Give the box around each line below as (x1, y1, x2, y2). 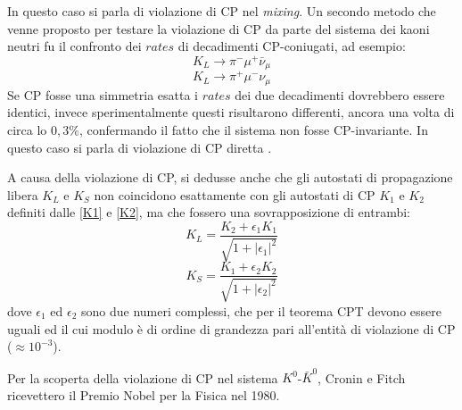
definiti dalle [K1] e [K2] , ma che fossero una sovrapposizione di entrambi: (7, 203, 410, 222)
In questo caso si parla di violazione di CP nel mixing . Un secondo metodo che (7, 2, 436, 20)
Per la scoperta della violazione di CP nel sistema (7, 368, 278, 387)
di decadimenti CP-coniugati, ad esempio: (177, 37, 406, 55)
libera (7, 185, 38, 204)
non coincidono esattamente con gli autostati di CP (94, 185, 375, 204)
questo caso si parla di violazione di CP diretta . (7, 138, 272, 156)
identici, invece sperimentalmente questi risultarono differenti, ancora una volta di (7, 103, 455, 121)
